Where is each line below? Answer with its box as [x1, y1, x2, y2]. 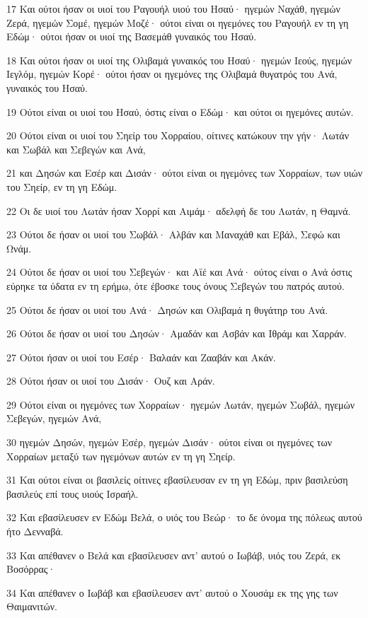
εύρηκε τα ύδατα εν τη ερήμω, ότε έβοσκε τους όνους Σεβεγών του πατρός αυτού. [6, 278, 345, 293]
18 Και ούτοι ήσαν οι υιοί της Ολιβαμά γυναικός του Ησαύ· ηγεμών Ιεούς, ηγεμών [6, 52, 352, 67]
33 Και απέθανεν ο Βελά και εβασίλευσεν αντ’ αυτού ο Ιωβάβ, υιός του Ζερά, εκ [6, 547, 341, 562]
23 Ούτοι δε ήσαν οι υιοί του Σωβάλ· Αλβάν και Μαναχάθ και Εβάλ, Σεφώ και [6, 227, 340, 242]
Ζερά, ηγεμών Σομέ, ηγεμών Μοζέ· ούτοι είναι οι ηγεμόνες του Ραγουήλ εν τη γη [6, 15, 349, 30]
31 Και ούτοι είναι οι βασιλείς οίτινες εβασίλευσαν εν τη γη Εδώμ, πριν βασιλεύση [6, 472, 348, 487]
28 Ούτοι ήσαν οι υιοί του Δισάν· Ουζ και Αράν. [6, 373, 215, 388]
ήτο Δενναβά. [6, 524, 64, 539]
